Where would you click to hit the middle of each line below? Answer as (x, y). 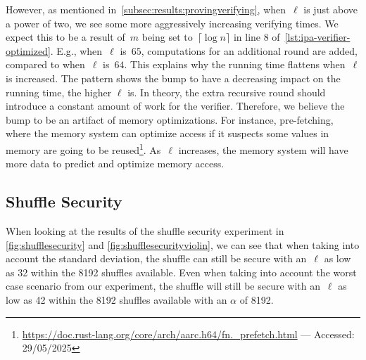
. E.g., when (76, 50)
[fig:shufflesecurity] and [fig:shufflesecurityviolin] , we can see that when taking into (183, 244)
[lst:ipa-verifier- (317, 37)
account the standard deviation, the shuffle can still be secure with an (156, 258)
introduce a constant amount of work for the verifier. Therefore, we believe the (175, 106)
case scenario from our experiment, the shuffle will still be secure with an (163, 286)
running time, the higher (59, 92)
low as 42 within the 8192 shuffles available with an (116, 299)
